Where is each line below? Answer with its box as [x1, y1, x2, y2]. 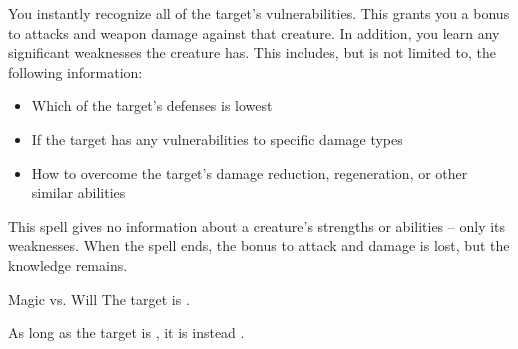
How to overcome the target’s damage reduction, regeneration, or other [31, 162, 468, 183]
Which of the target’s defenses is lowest [31, 95, 273, 116]
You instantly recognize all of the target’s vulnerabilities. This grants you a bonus [8, 3, 510, 23]
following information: [8, 61, 143, 82]
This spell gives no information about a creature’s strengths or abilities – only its [8, 215, 506, 236]
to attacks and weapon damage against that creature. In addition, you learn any [8, 22, 500, 43]
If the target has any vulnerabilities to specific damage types [31, 128, 403, 149]
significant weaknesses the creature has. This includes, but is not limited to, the [8, 42, 496, 63]
